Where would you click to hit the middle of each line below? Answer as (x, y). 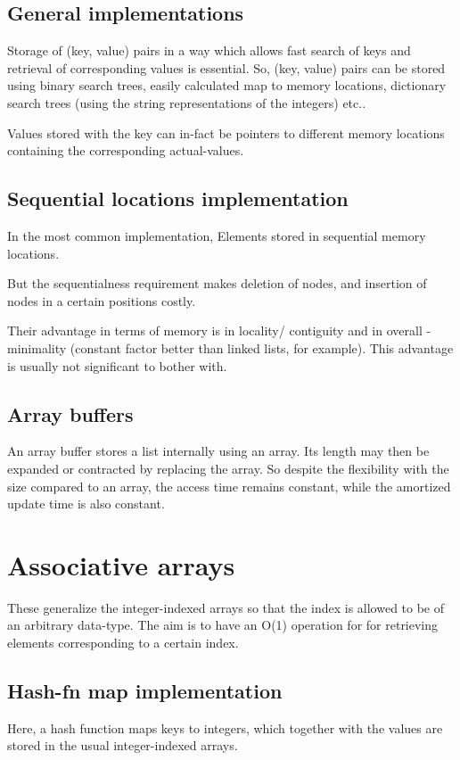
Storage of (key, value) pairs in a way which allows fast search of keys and (209, 50)
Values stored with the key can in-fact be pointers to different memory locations (226, 132)
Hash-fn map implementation (145, 690)
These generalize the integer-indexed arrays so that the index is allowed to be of (226, 607)
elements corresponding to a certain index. (123, 643)
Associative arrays (121, 564)
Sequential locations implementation (178, 198)
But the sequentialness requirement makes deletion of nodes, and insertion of (217, 283)
